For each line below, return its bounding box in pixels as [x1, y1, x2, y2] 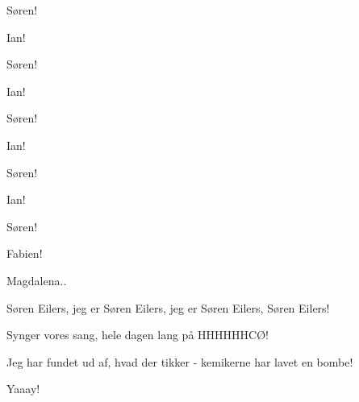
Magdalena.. [6, 271, 67, 288]
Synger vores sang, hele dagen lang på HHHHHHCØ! [6, 326, 269, 343]
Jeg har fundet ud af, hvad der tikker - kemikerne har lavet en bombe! [6, 353, 353, 370]
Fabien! [6, 245, 43, 262]
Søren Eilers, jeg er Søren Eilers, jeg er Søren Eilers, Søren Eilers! [6, 299, 330, 316]
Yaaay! [6, 380, 40, 397]
